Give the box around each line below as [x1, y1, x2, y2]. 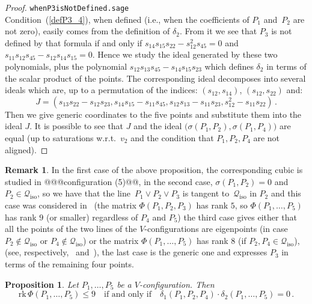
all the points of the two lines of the [5, 222, 137, 235]
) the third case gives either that [177, 210, 297, 223]
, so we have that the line [37, 187, 130, 199]
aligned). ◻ [5, 143, 48, 156]
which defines [204, 60, 254, 73]
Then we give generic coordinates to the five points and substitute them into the [5, 108, 302, 120]
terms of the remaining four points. [5, 257, 134, 270]
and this [271, 187, 301, 199]
